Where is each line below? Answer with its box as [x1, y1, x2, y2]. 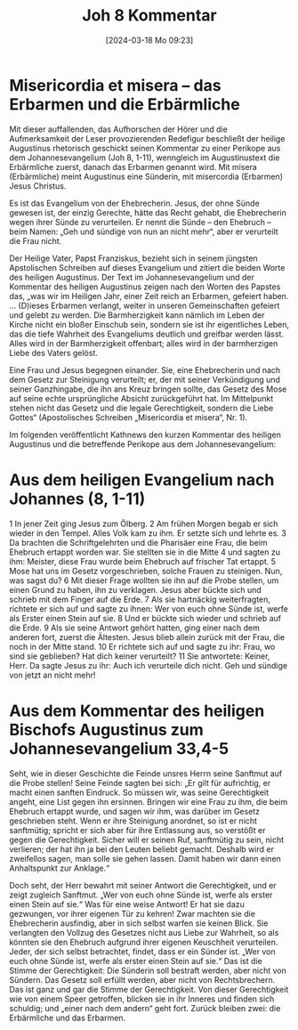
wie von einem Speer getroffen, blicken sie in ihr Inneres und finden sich [9, 994, 275, 1004]
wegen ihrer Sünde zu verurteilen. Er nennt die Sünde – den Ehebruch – [9, 216, 271, 227]
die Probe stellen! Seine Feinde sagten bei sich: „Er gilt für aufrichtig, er [9, 777, 271, 788]
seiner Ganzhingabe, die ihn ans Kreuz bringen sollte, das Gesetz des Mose [9, 384, 287, 394]
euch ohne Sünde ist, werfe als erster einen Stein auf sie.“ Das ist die [9, 955, 262, 966]
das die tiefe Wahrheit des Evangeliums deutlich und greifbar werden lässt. [9, 328, 285, 339]
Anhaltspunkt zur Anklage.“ [9, 863, 109, 873]
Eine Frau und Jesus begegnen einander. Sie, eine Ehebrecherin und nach [9, 364, 281, 375]
